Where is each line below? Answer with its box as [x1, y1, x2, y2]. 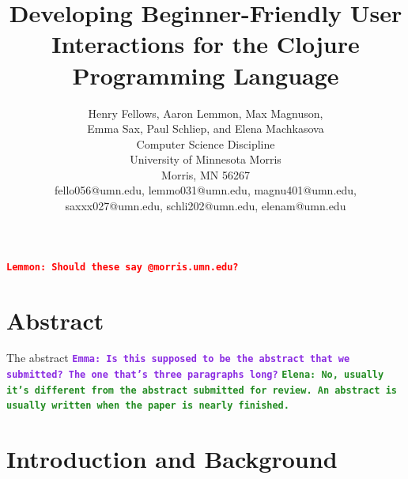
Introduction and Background [6, 443, 338, 475]
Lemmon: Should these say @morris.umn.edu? [6, 261, 239, 273]
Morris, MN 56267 [161, 166, 250, 183]
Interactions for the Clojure [51, 28, 360, 60]
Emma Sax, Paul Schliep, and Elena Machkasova [87, 120, 324, 137]
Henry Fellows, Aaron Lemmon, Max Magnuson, [88, 104, 323, 121]
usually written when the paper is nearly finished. [6, 400, 289, 412]
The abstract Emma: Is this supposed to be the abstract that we [6, 349, 350, 366]
